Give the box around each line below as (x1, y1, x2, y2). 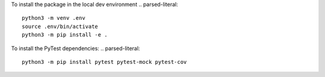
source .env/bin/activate (22, 23, 99, 30)
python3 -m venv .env (22, 15, 85, 21)
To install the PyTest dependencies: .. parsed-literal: (11, 45, 140, 52)
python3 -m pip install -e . (22, 32, 108, 38)
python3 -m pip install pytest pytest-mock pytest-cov (22, 58, 187, 65)
